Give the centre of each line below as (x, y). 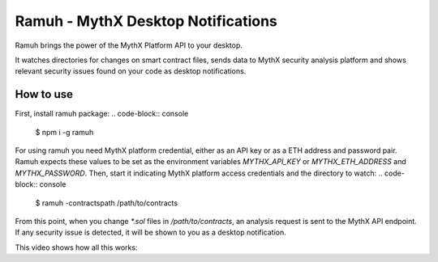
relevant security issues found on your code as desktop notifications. (131, 71)
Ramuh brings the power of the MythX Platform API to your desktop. (129, 45)
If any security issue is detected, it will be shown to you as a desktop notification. (151, 232)
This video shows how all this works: (76, 247)
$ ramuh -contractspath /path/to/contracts (107, 203)
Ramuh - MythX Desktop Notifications (146, 21)
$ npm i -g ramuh (64, 132)
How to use (44, 94)
